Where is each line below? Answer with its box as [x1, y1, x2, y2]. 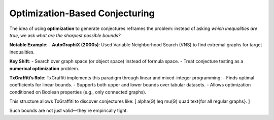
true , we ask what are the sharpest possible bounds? [9, 32, 121, 38]
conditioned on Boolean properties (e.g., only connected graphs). [9, 89, 147, 95]
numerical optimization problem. [9, 65, 80, 71]
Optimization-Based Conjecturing [9, 8, 155, 19]
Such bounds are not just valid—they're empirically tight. [9, 107, 128, 114]
